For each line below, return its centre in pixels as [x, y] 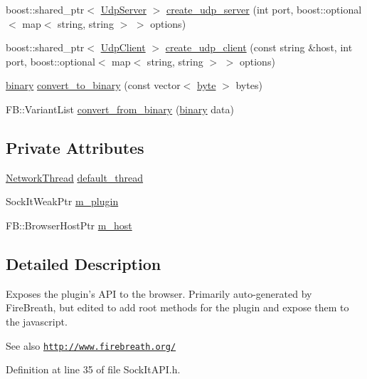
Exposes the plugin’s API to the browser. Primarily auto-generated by [159, 293]
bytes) [249, 85]
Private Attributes [75, 147]
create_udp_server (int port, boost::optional [264, 9]
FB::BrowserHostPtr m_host [69, 225]
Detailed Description [84, 263]
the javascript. [37, 321]
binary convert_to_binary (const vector [93, 85]
